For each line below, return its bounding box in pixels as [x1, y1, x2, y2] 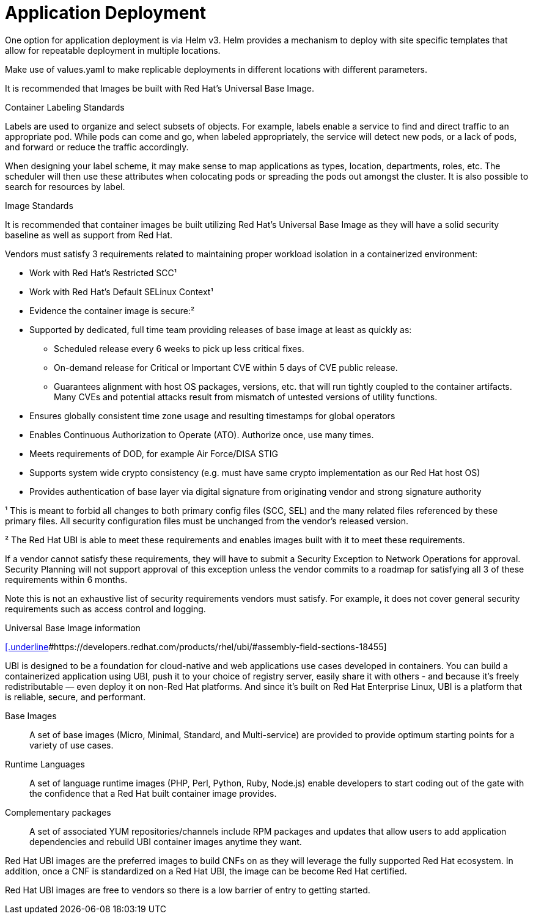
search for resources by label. [5, 181, 125, 192]
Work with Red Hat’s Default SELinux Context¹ [29, 286, 213, 297]
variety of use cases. [29, 739, 114, 750]
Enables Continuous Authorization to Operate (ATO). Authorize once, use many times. [29, 429, 374, 440]
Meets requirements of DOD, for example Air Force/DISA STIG [29, 448, 278, 459]
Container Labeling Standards [5, 101, 125, 112]
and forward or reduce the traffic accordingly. [5, 141, 189, 152]
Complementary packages [5, 807, 111, 818]
